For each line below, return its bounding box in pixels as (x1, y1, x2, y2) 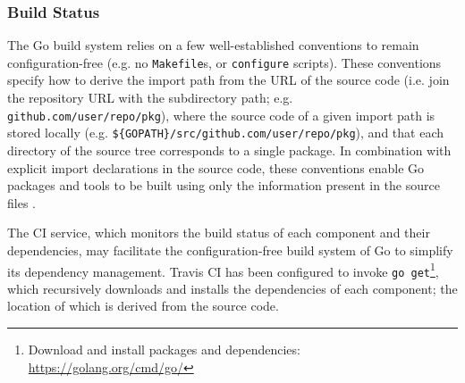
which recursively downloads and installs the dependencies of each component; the (7, 279, 458, 297)
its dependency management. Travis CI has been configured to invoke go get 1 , (7, 259, 439, 280)
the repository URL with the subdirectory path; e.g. (7, 88, 293, 107)
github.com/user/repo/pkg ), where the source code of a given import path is (7, 105, 435, 124)
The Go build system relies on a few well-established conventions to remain (7, 36, 419, 54)
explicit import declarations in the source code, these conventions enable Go (7, 158, 425, 177)
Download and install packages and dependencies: (28, 340, 300, 359)
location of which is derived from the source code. (7, 296, 279, 315)
